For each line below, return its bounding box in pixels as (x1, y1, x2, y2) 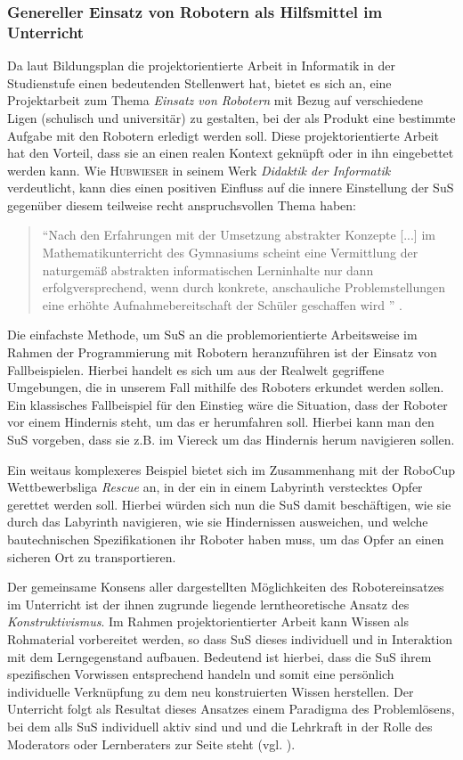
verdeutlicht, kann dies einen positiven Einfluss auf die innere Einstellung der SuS (7, 178, 454, 197)
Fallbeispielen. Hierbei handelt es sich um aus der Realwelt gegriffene (7, 360, 385, 379)
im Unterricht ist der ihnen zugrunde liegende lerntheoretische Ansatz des (7, 594, 410, 613)
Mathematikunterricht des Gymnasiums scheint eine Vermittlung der (42, 243, 418, 262)
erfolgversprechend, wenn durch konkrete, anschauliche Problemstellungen (42, 278, 445, 297)
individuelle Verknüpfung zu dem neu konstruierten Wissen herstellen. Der (7, 682, 414, 700)
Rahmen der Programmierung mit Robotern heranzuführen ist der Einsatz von (7, 343, 437, 362)
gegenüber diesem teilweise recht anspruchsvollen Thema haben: (7, 195, 356, 214)
